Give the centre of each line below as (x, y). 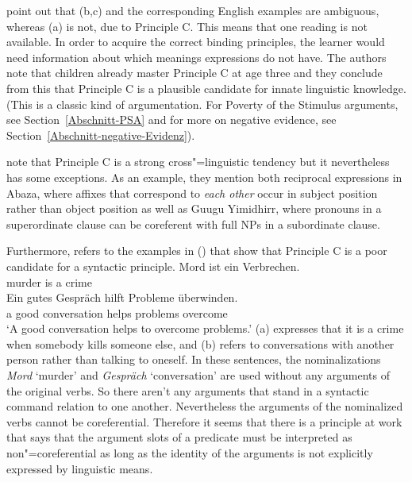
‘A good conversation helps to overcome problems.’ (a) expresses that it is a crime (205, 328)
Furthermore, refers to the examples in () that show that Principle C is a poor (197, 251)
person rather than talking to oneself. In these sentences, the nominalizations (194, 359)
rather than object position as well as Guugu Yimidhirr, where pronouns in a (194, 208)
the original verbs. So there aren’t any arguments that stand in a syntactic (188, 390)
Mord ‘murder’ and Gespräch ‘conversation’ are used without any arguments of (198, 375)
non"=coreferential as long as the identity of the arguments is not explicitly (190, 453)
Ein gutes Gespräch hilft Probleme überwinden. (122, 297)
